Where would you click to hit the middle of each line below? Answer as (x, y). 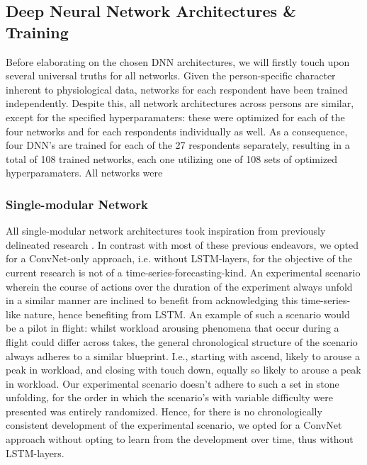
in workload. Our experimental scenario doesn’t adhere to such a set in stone (173, 383)
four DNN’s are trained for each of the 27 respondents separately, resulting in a (178, 145)
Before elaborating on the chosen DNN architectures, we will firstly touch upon (178, 61)
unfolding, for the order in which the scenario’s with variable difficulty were (170, 397)
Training (37, 32)
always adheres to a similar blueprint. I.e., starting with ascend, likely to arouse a (183, 355)
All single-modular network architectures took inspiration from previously (166, 231)
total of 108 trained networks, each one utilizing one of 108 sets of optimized (172, 158)
